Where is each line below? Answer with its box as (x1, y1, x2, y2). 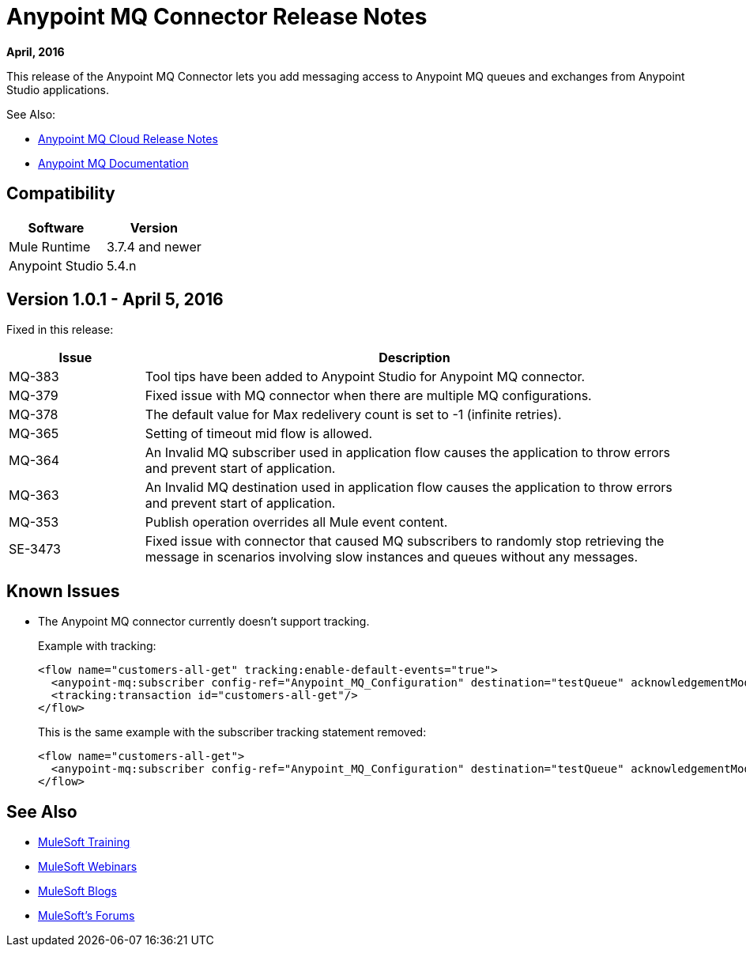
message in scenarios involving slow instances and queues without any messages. (145, 549, 639, 565)
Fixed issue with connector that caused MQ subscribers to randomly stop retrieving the (145, 533, 665, 550)
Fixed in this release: (6, 323, 114, 337)
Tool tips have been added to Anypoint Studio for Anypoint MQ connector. (145, 369, 586, 385)
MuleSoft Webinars (38, 860, 138, 874)
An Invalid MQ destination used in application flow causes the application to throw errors (145, 479, 673, 496)
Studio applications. (6, 82, 109, 96)
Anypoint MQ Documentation (38, 156, 189, 170)
